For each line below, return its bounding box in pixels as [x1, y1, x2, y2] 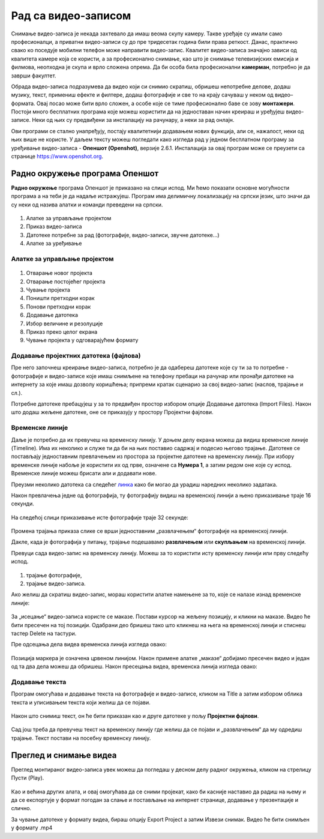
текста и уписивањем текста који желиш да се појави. [11, 699, 151, 706]
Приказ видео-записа [26, 223, 82, 230]
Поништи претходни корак [26, 295, 95, 302]
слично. [11, 805, 32, 812]
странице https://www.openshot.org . [11, 153, 104, 160]
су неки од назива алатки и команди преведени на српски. [11, 201, 163, 208]
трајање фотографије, [26, 571, 82, 579]
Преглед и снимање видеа [11, 750, 117, 760]
